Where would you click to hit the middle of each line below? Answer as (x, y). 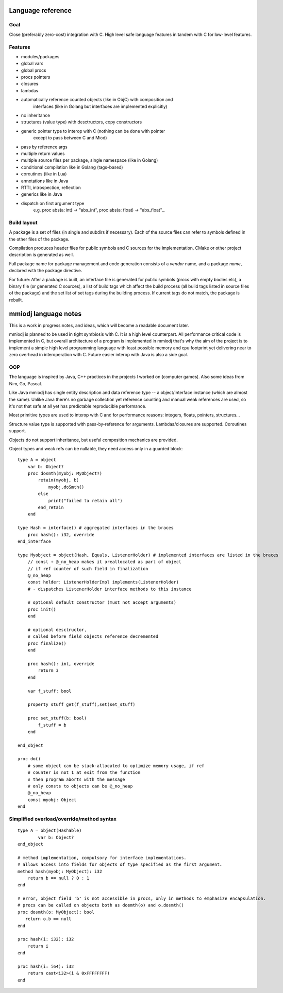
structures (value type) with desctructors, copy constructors (82, 122)
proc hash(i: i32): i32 (46, 939)
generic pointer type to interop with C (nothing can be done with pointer (93, 131)
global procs (33, 70)
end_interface (34, 541)
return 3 (48, 671)
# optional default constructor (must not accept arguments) (102, 603)
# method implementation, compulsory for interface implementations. (102, 858)
